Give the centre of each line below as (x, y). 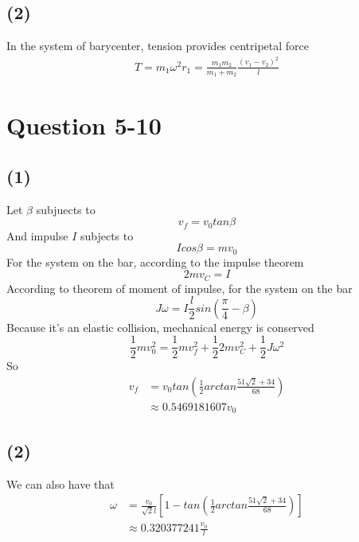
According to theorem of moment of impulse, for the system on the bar (179, 288)
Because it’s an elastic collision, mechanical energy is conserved (160, 327)
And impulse (37, 235)
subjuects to (66, 209)
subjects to (107, 235)
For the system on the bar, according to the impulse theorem (155, 261)
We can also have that (60, 484)
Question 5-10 (84, 125)
